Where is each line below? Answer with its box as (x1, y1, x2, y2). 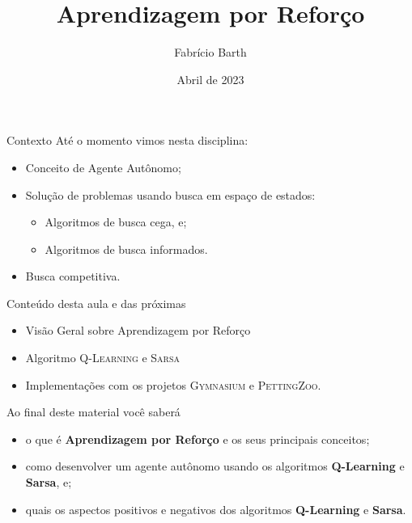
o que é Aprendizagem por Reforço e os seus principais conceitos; (25, 430, 370, 447)
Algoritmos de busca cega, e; (45, 213, 187, 230)
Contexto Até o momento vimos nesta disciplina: (6, 132, 248, 149)
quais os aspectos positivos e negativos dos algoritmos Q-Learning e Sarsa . (25, 500, 406, 517)
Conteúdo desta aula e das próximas (6, 294, 186, 311)
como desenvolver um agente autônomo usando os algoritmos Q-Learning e (25, 458, 405, 474)
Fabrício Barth (174, 44, 247, 61)
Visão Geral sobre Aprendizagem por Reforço (25, 322, 251, 339)
